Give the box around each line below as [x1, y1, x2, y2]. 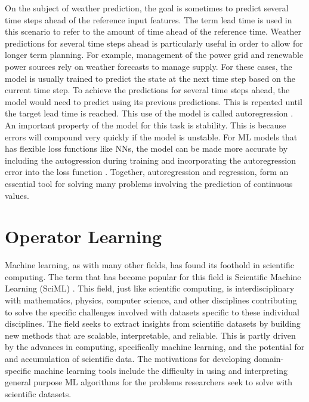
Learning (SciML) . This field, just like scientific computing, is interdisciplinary [5, 282, 295, 294]
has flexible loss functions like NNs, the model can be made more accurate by [5, 142, 288, 155]
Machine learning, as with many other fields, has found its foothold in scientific [5, 259, 295, 271]
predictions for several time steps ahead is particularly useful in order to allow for [5, 36, 303, 49]
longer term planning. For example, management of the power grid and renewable [5, 48, 304, 61]
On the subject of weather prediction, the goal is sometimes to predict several [5, 2, 289, 14]
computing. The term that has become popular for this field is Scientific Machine [5, 270, 301, 283]
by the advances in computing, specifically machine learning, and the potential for [5, 340, 305, 353]
